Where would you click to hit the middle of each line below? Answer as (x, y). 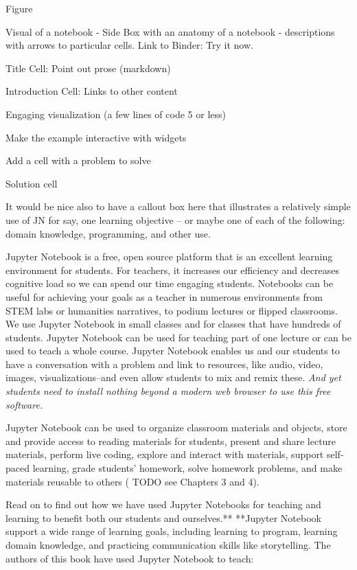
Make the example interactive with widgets (96, 137)
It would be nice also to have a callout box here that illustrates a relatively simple (178, 206)
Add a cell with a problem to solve (78, 160)
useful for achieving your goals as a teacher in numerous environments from (164, 296)
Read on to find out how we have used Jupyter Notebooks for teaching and (163, 504)
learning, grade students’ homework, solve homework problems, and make (187, 468)
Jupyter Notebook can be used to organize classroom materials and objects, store (176, 427)
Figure (19, 8)
